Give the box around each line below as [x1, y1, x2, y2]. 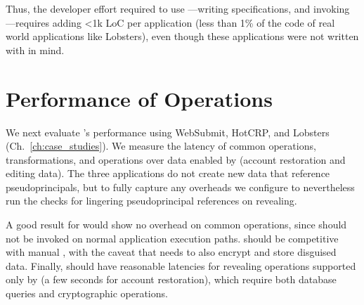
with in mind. [6, 42, 65, 57]
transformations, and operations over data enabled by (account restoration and [6, 152, 346, 167]
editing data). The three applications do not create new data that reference [6, 166, 330, 181]
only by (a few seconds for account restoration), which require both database [6, 272, 337, 287]
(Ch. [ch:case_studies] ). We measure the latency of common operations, [6, 138, 316, 153]
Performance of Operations [6, 84, 273, 112]
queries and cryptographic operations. [6, 286, 168, 301]
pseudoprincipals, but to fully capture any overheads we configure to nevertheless [6, 179, 355, 194]
